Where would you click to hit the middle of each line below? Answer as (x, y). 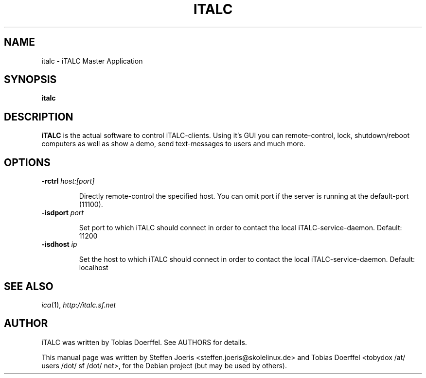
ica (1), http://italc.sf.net (79, 305)
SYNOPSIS (30, 80)
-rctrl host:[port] (68, 181)
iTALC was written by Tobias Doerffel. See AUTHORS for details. (144, 342)
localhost (94, 268)
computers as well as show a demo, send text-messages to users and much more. (173, 144)
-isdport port (62, 213)
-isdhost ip (59, 244)
